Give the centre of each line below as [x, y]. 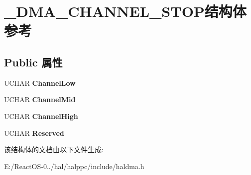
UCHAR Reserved [34, 133]
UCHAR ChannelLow [40, 83]
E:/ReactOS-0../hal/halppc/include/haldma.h [74, 166]
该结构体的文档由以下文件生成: [54, 149]
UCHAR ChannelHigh [41, 116]
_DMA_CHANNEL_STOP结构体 [125, 11]
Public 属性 [33, 62]
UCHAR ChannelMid [40, 99]
